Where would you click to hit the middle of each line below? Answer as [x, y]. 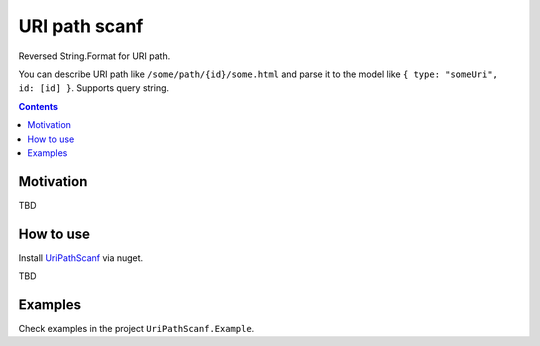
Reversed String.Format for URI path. [94, 56]
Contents [38, 106]
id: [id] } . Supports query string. [94, 88]
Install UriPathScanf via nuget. [81, 257]
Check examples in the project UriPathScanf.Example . [136, 328]
